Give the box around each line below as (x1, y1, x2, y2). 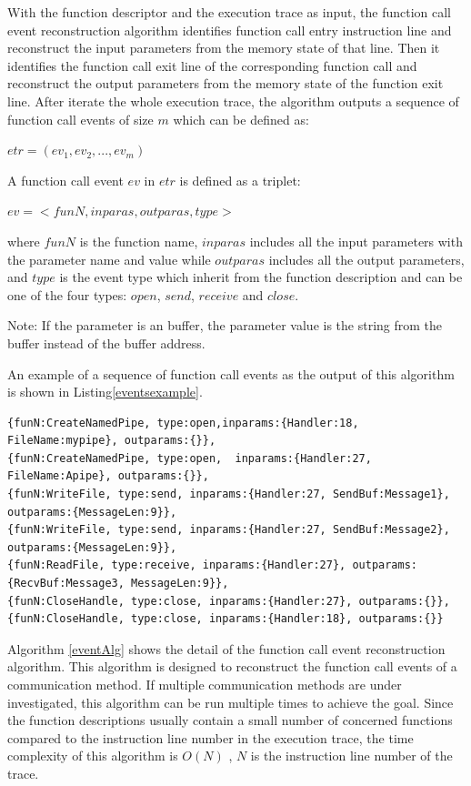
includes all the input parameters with (249, 231, 463, 250)
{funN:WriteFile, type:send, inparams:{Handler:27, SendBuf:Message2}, (7, 523, 450, 537)
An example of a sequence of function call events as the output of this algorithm (7, 364, 455, 383)
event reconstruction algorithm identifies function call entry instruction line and (7, 20, 452, 39)
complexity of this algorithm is (7, 746, 178, 765)
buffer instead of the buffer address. (7, 333, 205, 352)
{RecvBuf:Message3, (7, 577, 125, 590)
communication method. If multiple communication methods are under (7, 675, 402, 693)
